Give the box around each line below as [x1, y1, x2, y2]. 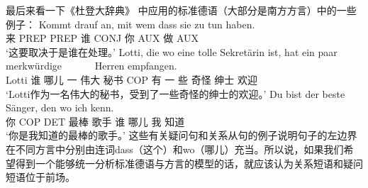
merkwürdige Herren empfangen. [6, 58, 177, 73]
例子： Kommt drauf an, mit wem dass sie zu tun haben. [6, 16, 255, 31]
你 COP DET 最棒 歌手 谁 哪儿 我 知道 [6, 114, 185, 128]
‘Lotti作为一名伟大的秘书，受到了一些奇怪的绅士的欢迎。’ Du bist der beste [6, 86, 345, 101]
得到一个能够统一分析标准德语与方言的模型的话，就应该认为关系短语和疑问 [15, 155, 363, 170]
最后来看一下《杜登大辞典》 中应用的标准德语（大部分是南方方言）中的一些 [6, 3, 357, 17]
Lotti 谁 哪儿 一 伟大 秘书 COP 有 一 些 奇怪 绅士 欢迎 [6, 72, 258, 87]
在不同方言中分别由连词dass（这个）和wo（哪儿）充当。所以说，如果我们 [6, 141, 344, 156]
